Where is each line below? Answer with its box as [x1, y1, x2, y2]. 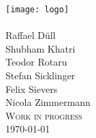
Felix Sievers [5, 81, 58, 96]
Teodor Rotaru [5, 55, 67, 69]
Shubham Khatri [5, 41, 76, 55]
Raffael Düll [5, 28, 56, 42]
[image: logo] [5, 5, 69, 14]
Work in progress [5, 108, 82, 122]
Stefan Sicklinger [5, 68, 76, 83]
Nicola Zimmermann [5, 95, 91, 109]
